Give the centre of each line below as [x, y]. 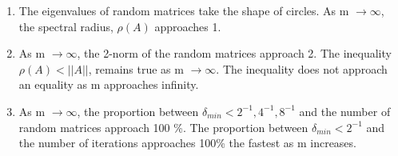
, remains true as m [136, 68]
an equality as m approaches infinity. [109, 84]
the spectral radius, [66, 26]
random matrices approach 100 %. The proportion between [163, 127]
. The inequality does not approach [302, 68]
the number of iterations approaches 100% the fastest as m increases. [187, 143]
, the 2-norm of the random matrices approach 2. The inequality [234, 53]
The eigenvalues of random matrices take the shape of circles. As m [184, 10]
